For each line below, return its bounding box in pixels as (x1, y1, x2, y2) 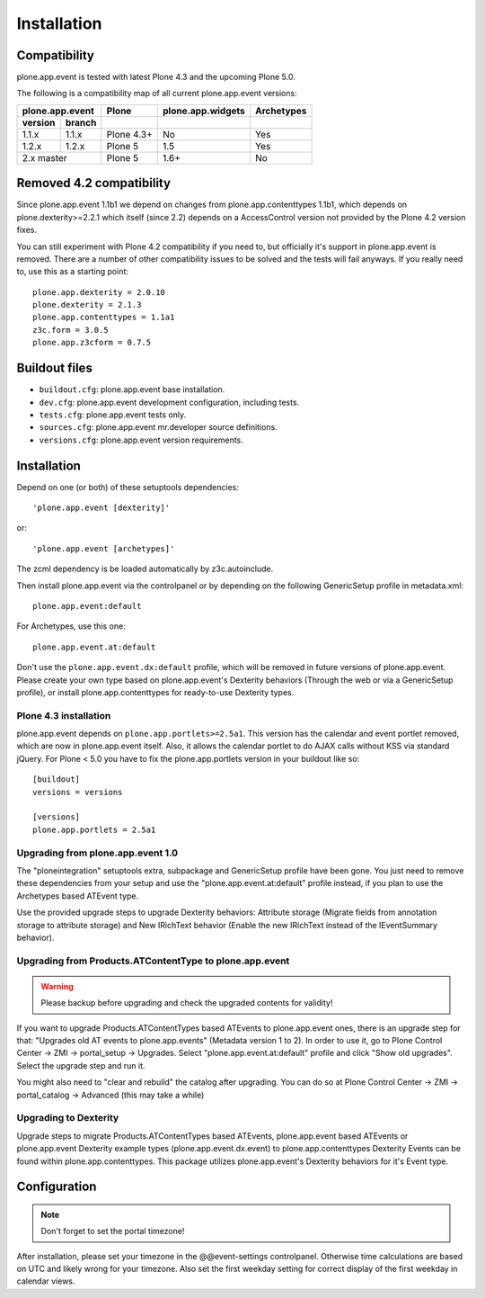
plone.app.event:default (32, 601, 142, 611)
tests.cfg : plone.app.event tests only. (39, 409, 187, 420)
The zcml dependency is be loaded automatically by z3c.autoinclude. (16, 563, 274, 575)
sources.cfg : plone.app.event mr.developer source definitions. (39, 422, 278, 433)
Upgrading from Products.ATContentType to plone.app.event (16, 954, 290, 967)
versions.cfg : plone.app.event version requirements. (39, 434, 244, 445)
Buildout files (16, 361, 93, 376)
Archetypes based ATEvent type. (16, 891, 139, 901)
